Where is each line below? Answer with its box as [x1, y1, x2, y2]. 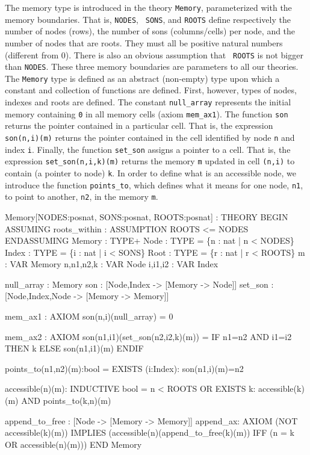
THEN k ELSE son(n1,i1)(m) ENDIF [5, 342, 144, 354]
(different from [5, 48, 59, 61]
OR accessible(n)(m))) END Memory [5, 438, 142, 450]
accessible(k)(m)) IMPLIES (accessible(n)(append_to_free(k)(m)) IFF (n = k [5, 426, 294, 439]
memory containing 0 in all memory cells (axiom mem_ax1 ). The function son [5, 107, 288, 120]
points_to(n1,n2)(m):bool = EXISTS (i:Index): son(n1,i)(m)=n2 [5, 362, 244, 374]
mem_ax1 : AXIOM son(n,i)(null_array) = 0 [5, 310, 173, 323]
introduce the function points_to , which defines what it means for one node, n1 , [5, 178, 303, 191]
